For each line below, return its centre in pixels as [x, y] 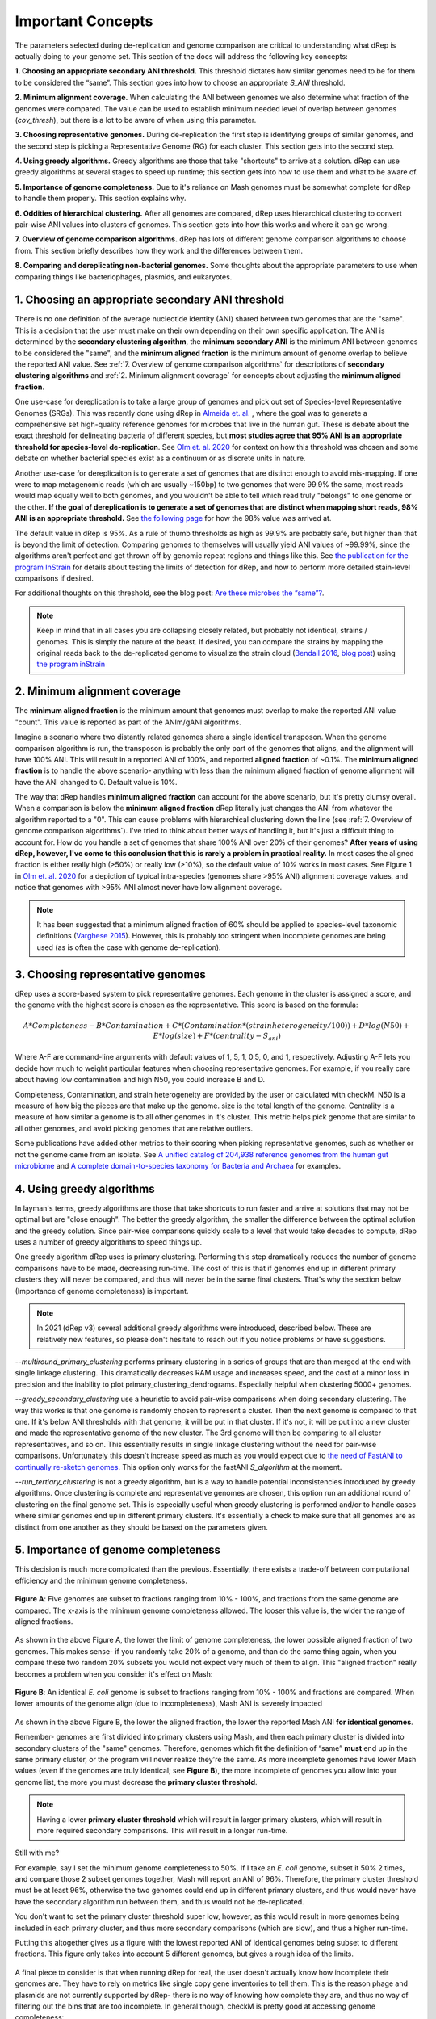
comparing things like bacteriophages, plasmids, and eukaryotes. [124, 277]
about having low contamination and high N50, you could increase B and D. [140, 1080]
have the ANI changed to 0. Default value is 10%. [96, 782]
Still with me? [37, 1853]
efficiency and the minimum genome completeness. [101, 1580]
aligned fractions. [44, 1622]
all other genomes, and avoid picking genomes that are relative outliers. [134, 1128]
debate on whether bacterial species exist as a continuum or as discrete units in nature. [160, 458]
